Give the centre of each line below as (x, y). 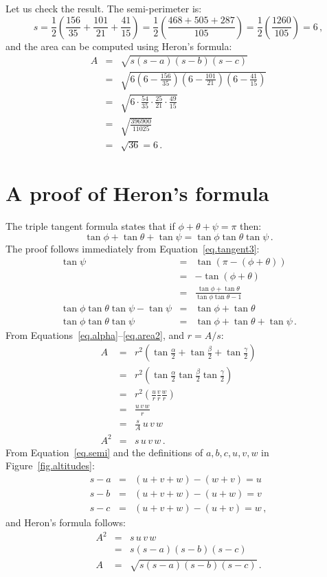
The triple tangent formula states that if (90, 226)
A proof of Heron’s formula (137, 193)
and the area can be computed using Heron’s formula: (119, 46)
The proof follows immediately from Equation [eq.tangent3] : (133, 248)
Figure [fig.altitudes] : (50, 466)
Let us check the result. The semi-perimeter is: (104, 8)
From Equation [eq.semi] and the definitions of (104, 452)
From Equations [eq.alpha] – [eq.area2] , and (95, 334)
